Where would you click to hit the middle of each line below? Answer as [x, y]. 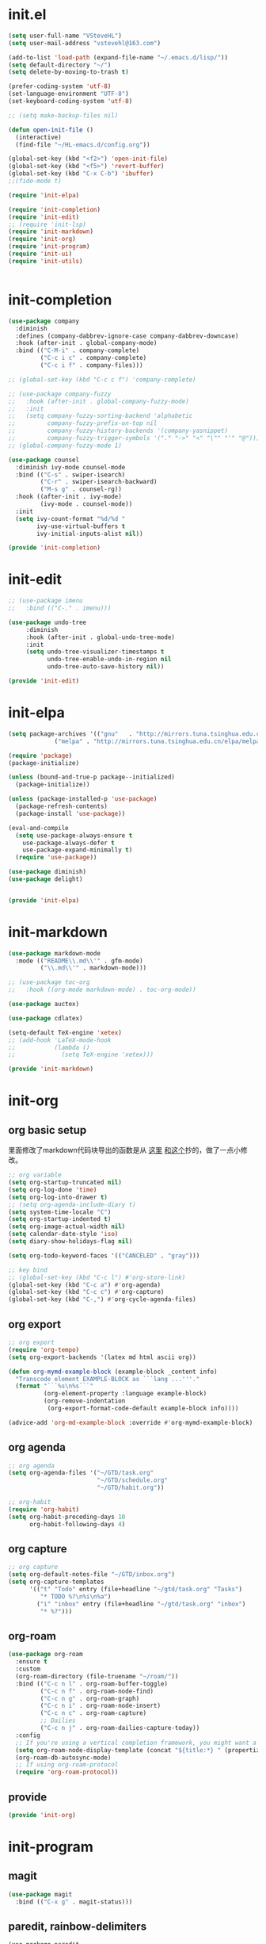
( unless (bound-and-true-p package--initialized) [92, 777]
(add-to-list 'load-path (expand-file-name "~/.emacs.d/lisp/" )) [118, 57]
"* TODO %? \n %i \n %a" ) [76, 1596]
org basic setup [47, 1130]
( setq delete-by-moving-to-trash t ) [68, 72]
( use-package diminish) [47, 872]
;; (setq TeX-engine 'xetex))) [81, 1055]
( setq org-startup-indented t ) [60, 1219]
